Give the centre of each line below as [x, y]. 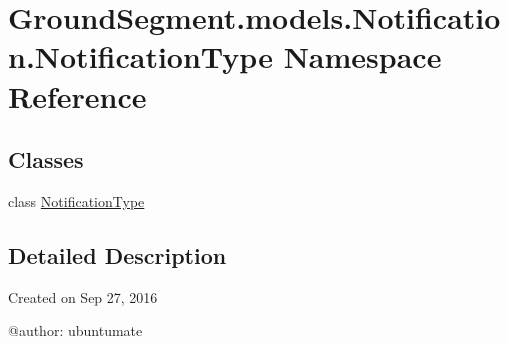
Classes [46, 159]
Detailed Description [117, 254]
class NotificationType [76, 200]
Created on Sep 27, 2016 [83, 296]
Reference [77, 95]
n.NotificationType [140, 56]
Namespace [362, 56]
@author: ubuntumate [75, 330]
